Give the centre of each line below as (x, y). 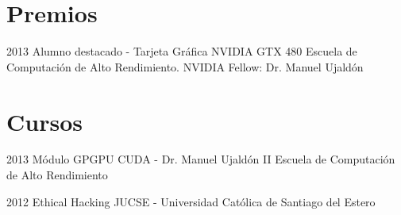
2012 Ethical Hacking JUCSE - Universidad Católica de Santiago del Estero (191, 201)
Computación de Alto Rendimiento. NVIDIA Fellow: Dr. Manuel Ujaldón (185, 66)
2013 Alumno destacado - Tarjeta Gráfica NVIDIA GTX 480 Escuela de (182, 51)
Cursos (44, 121)
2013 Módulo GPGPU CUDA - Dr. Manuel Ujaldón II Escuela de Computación (201, 159)
